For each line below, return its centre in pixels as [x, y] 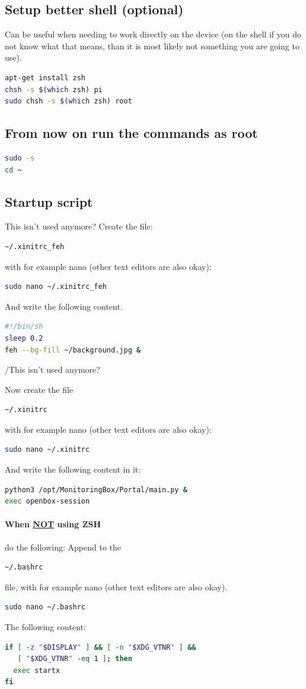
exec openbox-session [47, 501]
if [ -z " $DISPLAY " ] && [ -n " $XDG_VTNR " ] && [101, 647]
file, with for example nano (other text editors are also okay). [116, 586]
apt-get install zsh [45, 78]
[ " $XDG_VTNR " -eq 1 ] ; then [75, 659]
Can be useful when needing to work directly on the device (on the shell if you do [153, 34]
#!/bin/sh [24, 327]
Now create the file [39, 389]
